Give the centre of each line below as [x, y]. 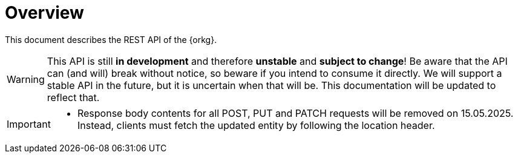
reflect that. [73, 97]
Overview [44, 13]
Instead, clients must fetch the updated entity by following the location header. [256, 125]
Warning [26, 79]
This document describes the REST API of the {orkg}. [111, 39]
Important [29, 124]
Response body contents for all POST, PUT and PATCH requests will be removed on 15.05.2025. [295, 113]
